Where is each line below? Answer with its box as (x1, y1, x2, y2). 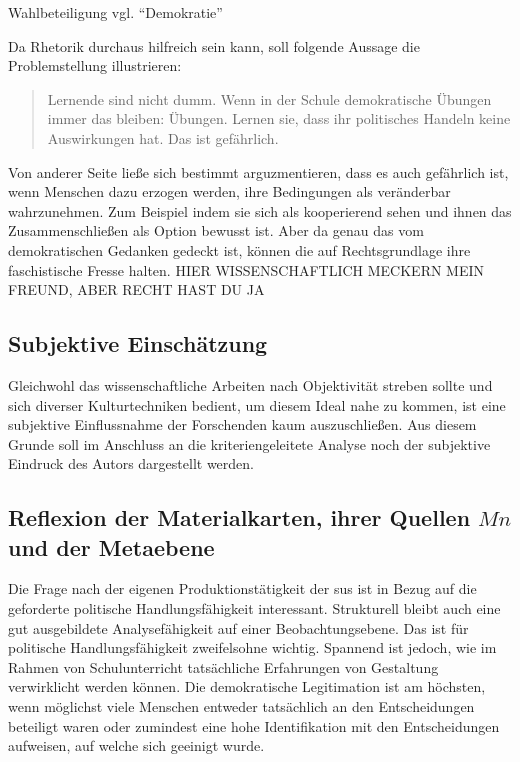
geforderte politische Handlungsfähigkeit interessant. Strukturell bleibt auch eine (8, 598, 501, 619)
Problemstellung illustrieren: (8, 55, 182, 76)
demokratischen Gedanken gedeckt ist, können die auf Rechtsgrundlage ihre (8, 239, 471, 260)
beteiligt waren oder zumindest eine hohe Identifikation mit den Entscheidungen (8, 715, 500, 736)
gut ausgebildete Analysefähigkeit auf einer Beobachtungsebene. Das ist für (8, 617, 469, 638)
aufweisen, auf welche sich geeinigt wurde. (8, 735, 265, 756)
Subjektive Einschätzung (8, 328, 268, 359)
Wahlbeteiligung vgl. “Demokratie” (8, 2, 223, 22)
